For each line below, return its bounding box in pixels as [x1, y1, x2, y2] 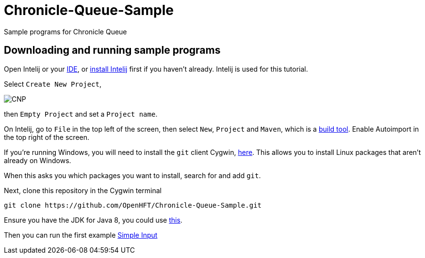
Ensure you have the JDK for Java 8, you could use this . [4, 215, 182, 224]
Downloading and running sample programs [4, 44, 221, 57]
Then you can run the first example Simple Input [4, 230, 158, 239]
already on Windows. [4, 156, 71, 165]
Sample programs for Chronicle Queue [4, 27, 127, 36]
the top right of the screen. [4, 133, 90, 141]
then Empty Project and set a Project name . [4, 109, 158, 118]
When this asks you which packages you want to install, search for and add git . [4, 171, 261, 180]
